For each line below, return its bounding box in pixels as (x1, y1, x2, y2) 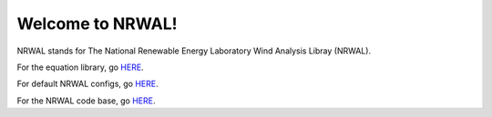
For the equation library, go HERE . (16, 62, 145, 73)
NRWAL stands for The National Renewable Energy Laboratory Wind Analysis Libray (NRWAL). (16, 45, 372, 56)
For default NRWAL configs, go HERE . (16, 78, 159, 90)
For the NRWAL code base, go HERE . (16, 95, 156, 106)
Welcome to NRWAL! (16, 14, 178, 34)
